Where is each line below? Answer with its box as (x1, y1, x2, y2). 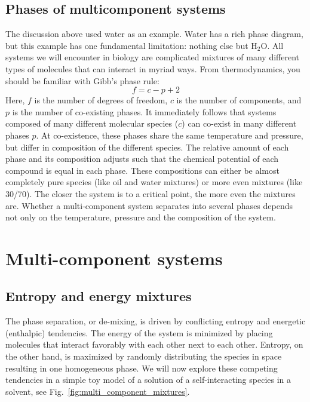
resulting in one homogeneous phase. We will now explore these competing (5, 361, 278, 374)
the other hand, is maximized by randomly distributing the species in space (5, 350, 282, 363)
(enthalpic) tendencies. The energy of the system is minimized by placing (5, 326, 273, 339)
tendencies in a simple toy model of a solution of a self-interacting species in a (5, 373, 291, 386)
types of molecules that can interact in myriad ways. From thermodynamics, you (5, 62, 300, 75)
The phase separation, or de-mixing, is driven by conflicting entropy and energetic (5, 315, 306, 327)
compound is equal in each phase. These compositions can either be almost (5, 164, 280, 176)
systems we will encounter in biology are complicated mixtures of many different (5, 51, 299, 63)
